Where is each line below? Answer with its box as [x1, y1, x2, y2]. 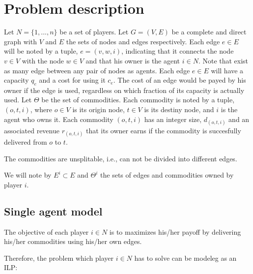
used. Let [4, 94, 32, 105]
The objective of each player [4, 226, 89, 237]
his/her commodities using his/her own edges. [4, 236, 142, 246]
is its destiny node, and [144, 104, 214, 115]
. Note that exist [198, 55, 249, 65]
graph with [4, 36, 37, 46]
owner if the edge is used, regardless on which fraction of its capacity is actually [4, 85, 245, 95]
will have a [211, 65, 244, 75]
